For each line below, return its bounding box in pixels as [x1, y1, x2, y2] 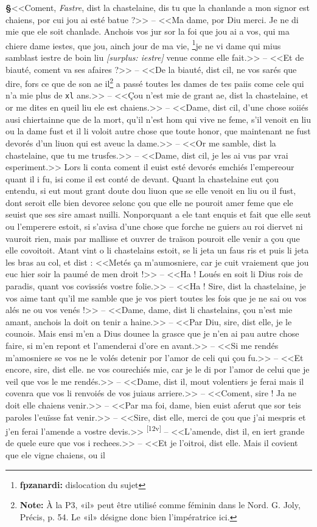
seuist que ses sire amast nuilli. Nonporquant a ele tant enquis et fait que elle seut [5, 208, 312, 221]
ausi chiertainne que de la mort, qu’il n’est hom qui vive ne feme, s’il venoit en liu [5, 112, 311, 125]
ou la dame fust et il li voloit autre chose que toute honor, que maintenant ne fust [5, 125, 311, 137]
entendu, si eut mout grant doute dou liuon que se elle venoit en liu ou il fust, [5, 184, 296, 197]
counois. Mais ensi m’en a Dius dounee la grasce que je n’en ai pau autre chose [5, 327, 299, 340]
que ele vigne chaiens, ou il [5, 449, 105, 461]
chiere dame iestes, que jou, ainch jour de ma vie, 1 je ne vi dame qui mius [5, 37, 281, 52]
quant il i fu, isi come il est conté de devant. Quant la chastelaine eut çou [5, 172, 279, 185]
